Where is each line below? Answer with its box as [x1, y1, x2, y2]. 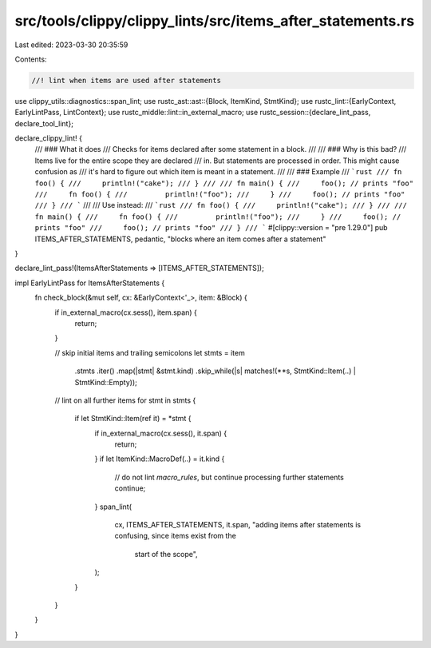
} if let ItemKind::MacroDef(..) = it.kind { [94, 454, 225, 463]
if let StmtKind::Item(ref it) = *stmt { [74, 414, 192, 423]
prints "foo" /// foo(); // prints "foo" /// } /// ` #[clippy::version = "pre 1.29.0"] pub [34, 223, 388, 233]
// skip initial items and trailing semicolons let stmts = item [54, 348, 245, 357]
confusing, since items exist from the [114, 531, 237, 541]
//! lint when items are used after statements [31, 76, 221, 85]
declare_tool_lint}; [14, 118, 73, 128]
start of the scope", [134, 549, 199, 559]
